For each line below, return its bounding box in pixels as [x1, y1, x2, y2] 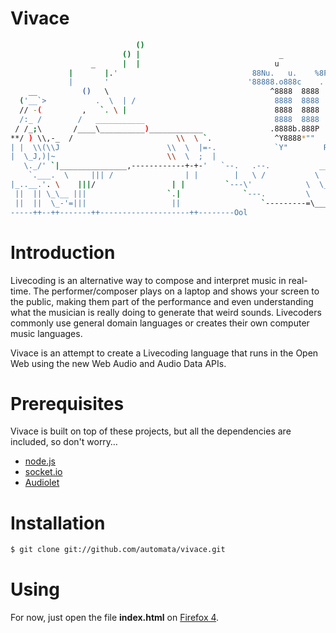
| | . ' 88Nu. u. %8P [68, 68, 329, 78]
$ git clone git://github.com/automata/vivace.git [10, 545, 226, 555]
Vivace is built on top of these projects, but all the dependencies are [10, 425, 292, 437]
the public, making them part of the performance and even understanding [10, 295, 314, 307]
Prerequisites [10, 392, 125, 415]
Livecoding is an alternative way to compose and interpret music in [10, 274, 287, 286]
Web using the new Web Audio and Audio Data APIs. [10, 357, 227, 369]
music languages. [10, 327, 83, 339]
